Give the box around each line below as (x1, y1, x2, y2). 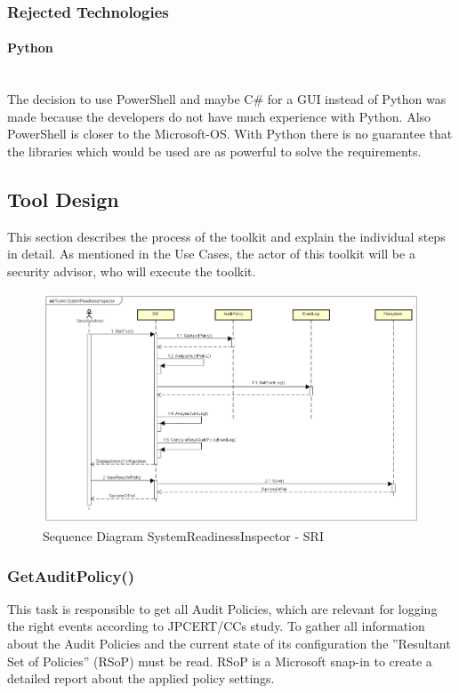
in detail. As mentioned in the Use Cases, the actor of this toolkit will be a (7, 244, 415, 263)
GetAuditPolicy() (7, 564, 134, 586)
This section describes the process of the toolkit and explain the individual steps (7, 227, 446, 245)
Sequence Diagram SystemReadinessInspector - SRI (43, 527, 324, 546)
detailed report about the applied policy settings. (7, 669, 275, 688)
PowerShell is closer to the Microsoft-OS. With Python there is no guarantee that (7, 124, 453, 143)
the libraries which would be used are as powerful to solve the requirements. (7, 142, 422, 161)
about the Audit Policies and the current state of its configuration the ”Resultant (7, 634, 451, 653)
